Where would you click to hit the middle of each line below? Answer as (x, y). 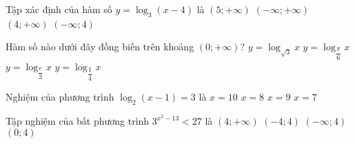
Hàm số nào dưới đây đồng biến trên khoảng (100, 47)
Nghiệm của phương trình (60, 97)
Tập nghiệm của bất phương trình (78, 121)
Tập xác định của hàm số (59, 9)
